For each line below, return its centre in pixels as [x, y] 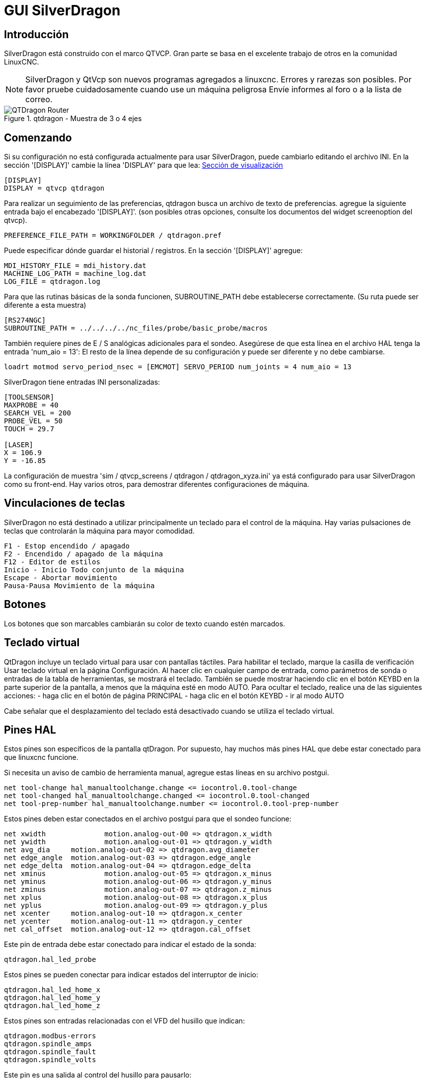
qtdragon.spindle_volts [50, 1060]
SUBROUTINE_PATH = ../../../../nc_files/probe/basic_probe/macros [136, 328]
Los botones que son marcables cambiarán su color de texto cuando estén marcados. [145, 623]
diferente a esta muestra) [45, 305]
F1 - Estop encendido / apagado [67, 546]
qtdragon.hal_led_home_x [52, 990]
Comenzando [38, 137]
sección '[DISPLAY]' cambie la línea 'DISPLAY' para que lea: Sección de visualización [143, 165]
